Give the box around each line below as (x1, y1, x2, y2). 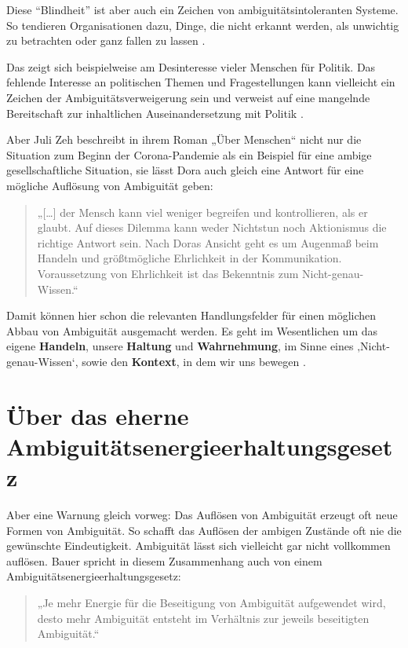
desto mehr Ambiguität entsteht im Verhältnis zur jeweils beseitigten (37, 610, 370, 626)
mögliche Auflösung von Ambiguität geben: (6, 177, 213, 193)
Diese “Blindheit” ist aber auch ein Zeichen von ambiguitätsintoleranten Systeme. (6, 2, 399, 17)
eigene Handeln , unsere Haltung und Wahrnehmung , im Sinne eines (6, 338, 354, 354)
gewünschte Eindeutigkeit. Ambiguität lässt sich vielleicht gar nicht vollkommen (6, 537, 391, 554)
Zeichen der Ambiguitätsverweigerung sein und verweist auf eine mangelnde (6, 89, 370, 105)
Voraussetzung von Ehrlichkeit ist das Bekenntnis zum (37, 265, 299, 281)
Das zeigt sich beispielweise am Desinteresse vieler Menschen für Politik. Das (6, 58, 376, 75)
